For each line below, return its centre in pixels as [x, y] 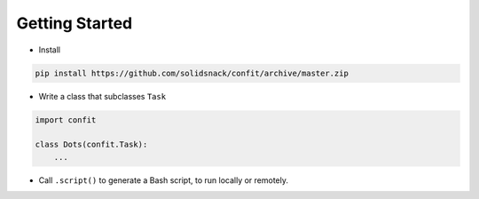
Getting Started [75, 23]
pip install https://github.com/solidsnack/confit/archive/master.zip [192, 73]
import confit [66, 119]
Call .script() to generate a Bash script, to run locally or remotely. [163, 180]
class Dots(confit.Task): [91, 145]
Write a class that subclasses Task [102, 96]
